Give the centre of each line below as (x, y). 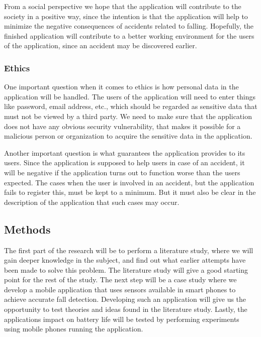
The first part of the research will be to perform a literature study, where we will (129, 250)
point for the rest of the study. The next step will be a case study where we (120, 279)
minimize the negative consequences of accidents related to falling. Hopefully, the (129, 26)
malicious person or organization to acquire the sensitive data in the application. (128, 136)
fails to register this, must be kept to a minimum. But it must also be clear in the (130, 192)
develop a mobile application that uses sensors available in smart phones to (120, 289)
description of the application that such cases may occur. (92, 202)
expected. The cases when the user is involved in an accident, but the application (129, 182)
